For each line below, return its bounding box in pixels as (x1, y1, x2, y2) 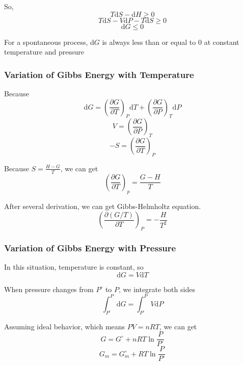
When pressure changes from (4, 283, 94, 294)
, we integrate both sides (119, 283, 195, 294)
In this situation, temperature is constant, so (4, 262, 144, 272)
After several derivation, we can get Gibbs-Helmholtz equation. (4, 200, 201, 211)
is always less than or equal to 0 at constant (102, 36, 239, 47)
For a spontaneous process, (4, 36, 88, 47)
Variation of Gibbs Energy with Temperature (4, 68, 194, 81)
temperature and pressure (4, 46, 85, 57)
